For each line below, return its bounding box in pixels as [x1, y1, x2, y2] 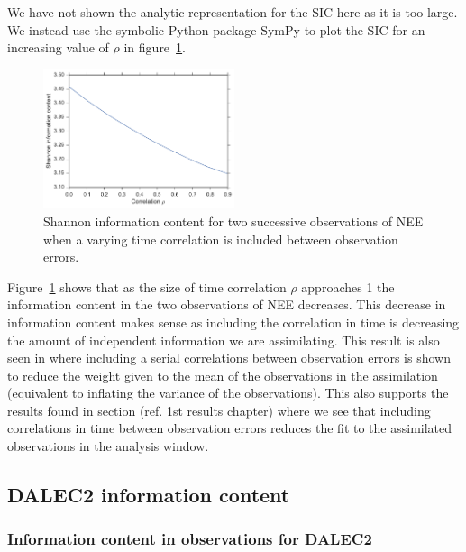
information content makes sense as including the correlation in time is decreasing [7, 312, 460, 331]
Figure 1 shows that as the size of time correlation [7, 277, 287, 296]
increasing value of [7, 38, 109, 57]
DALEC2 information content [7, 481, 290, 509]
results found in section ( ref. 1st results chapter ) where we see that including [7, 400, 431, 419]
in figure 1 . [123, 38, 186, 57]
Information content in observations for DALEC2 [7, 528, 372, 550]
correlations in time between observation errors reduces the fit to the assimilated [7, 419, 452, 437]
